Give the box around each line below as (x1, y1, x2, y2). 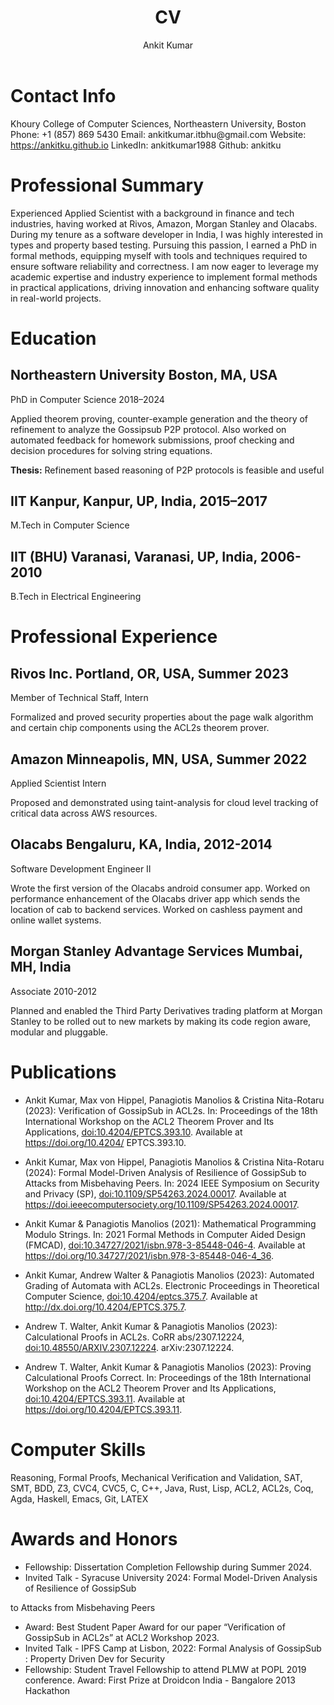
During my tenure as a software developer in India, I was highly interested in (10, 228, 323, 240)
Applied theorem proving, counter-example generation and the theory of (10, 412, 309, 425)
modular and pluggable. (10, 1026, 109, 1038)
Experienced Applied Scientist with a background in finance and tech (10, 207, 295, 219)
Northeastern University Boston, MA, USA (10, 367, 278, 384)
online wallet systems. (10, 914, 102, 926)
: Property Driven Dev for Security (24, 1652, 166, 1665)
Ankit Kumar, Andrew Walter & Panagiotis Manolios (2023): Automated (24, 1269, 315, 1281)
